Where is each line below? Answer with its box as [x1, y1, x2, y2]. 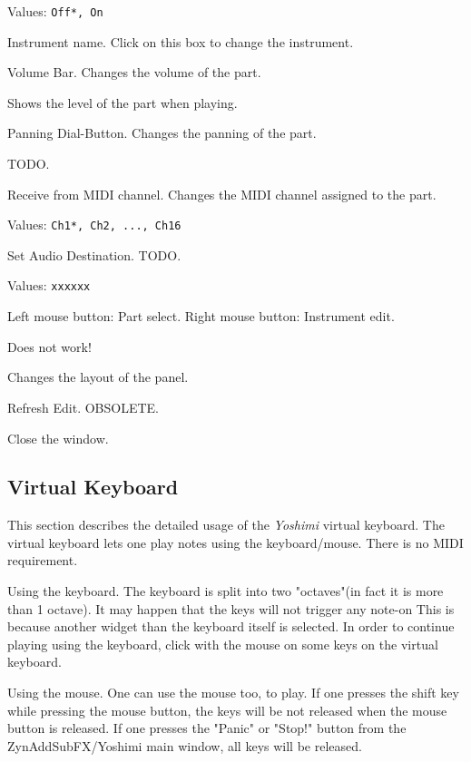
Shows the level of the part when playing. [7, 93, 238, 112]
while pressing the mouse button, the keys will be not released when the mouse [7, 700, 447, 719]
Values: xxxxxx [7, 276, 91, 295]
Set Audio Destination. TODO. [7, 245, 182, 264]
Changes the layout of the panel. [7, 367, 189, 386]
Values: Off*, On [7, 2, 103, 20]
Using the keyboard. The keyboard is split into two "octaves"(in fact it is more [7, 581, 444, 601]
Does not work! [7, 337, 92, 356]
